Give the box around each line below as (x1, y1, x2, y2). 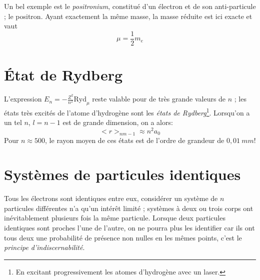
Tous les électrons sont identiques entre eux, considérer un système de (4, 193, 218, 203)
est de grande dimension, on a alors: (62, 117, 173, 127)
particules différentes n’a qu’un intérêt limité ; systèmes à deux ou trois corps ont (4, 202, 253, 213)
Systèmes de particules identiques (4, 164, 241, 184)
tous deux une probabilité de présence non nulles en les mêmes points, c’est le (4, 232, 242, 242)
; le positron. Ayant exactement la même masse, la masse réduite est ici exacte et (4, 10, 252, 21)
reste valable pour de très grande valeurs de (92, 93, 226, 104)
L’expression (4, 93, 42, 104)
